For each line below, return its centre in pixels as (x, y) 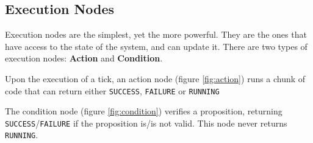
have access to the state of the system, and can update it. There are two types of (156, 46)
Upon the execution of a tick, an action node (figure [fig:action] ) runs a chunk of (155, 78)
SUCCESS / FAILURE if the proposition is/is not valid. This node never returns (146, 123)
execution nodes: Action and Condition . (84, 58)
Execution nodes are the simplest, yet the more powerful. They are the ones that (156, 34)
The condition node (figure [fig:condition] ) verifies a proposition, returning (144, 111)
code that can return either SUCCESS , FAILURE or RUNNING (112, 90)
